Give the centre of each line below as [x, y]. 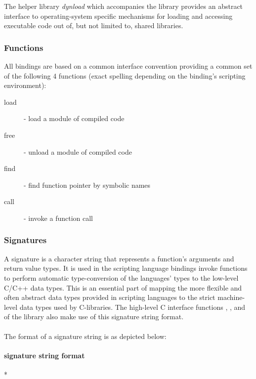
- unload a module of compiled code [78, 151]
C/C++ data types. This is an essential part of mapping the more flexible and [123, 287]
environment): [25, 85]
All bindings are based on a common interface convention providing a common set [128, 66]
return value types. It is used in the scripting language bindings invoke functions [126, 268]
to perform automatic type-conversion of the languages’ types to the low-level [121, 277]
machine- [231, 297]
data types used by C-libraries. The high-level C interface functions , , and [132, 307]
